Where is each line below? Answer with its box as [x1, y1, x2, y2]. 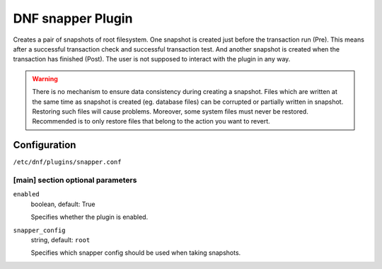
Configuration [13, 139, 76, 151]
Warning [32, 74, 58, 83]
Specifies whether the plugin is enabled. [30, 213, 149, 222]
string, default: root [30, 235, 91, 244]
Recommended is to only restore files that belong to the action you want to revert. [32, 117, 270, 126]
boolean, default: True [30, 200, 95, 208]
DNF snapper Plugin [13, 11, 133, 26]
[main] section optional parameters [13, 175, 137, 185]
